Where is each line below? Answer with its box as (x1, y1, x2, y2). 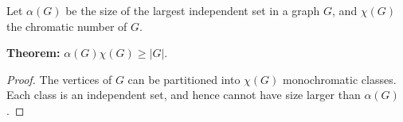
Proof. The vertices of (6, 71, 112, 87)
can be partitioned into (127, 71, 241, 87)
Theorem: (6, 44, 61, 61)
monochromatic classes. (283, 71, 397, 87)
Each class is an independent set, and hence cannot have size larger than (6, 86, 361, 103)
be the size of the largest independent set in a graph (65, 2, 320, 18)
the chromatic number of (6, 17, 127, 34)
